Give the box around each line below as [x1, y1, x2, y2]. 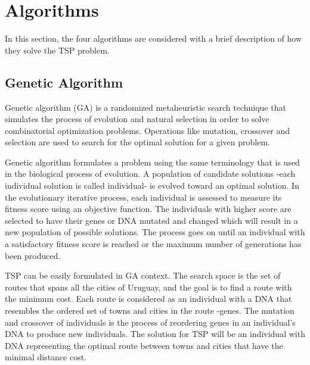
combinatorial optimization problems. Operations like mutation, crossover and [5, 124, 290, 136]
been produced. [5, 249, 61, 261]
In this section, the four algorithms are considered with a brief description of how [5, 32, 302, 45]
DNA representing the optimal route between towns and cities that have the [5, 339, 283, 351]
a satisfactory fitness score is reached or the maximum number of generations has [5, 238, 302, 250]
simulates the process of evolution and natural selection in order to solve [5, 113, 269, 125]
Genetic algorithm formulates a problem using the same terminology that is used [5, 155, 300, 168]
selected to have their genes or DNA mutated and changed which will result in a [5, 214, 298, 226]
